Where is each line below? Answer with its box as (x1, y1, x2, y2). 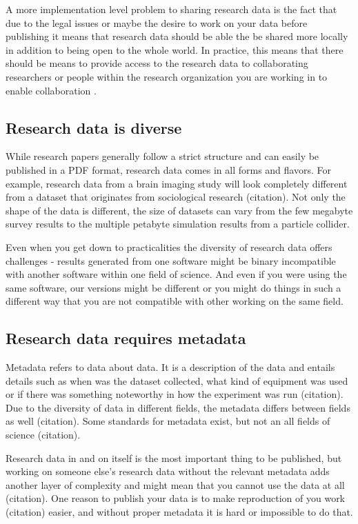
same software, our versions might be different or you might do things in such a (6, 280, 341, 294)
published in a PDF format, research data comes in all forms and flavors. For (6, 162, 331, 177)
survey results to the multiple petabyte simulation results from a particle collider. (6, 216, 350, 231)
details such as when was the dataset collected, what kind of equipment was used (6, 373, 348, 387)
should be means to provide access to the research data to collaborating (6, 56, 308, 70)
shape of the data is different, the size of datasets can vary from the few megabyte (6, 203, 353, 217)
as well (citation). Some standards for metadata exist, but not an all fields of (6, 414, 330, 428)
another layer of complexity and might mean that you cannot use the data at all (6, 477, 345, 492)
